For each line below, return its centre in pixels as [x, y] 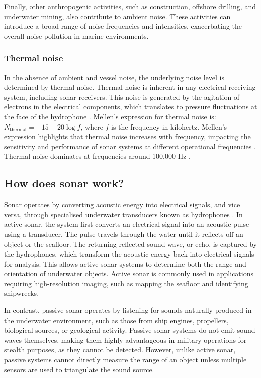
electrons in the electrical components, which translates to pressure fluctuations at [131, 107]
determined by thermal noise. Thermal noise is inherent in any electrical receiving [130, 87]
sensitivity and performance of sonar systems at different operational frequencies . [130, 146]
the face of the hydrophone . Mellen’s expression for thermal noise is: [110, 116]
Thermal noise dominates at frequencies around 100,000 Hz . [97, 156]
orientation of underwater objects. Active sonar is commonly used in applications [129, 273]
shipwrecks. [22, 293]
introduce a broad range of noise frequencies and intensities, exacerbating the [123, 26]
